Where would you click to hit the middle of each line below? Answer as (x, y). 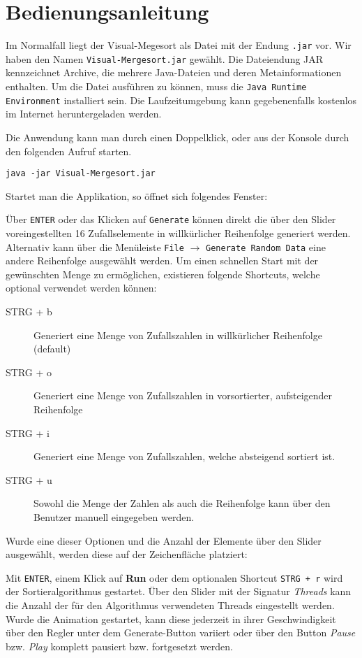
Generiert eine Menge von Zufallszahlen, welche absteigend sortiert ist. (184, 456)
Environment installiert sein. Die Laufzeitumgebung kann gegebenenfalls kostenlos (181, 100)
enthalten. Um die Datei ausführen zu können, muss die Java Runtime (156, 86)
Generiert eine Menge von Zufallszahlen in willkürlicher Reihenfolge (178, 335)
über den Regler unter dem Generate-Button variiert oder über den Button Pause (181, 632)
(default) (52, 349)
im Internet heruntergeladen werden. (84, 114)
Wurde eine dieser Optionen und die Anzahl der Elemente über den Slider (164, 540)
